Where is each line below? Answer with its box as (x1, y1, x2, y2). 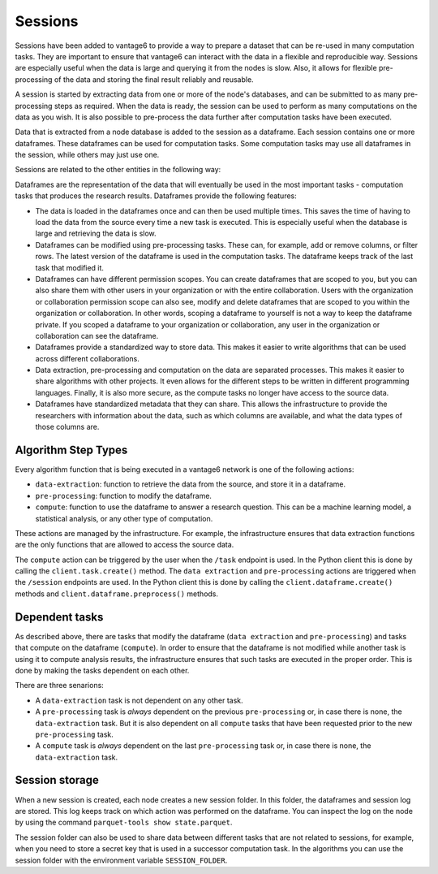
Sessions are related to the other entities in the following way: (15, 165, 221, 175)
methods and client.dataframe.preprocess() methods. (15, 589, 219, 599)
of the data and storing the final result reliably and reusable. (54, 74, 255, 84)
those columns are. (35, 422, 100, 432)
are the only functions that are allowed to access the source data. (15, 540, 234, 550)
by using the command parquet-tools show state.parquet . (15, 817, 233, 828)
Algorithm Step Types (15, 443, 128, 456)
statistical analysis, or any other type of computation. (35, 513, 213, 523)
